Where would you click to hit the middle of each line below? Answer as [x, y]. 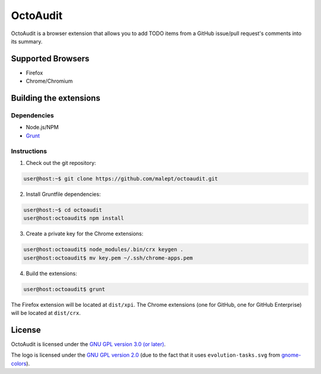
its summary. [27, 41]
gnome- [291, 355]
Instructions [29, 151]
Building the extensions [56, 98]
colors [19, 363]
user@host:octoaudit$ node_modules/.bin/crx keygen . [103, 250]
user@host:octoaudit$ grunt [64, 289]
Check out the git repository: [61, 163]
